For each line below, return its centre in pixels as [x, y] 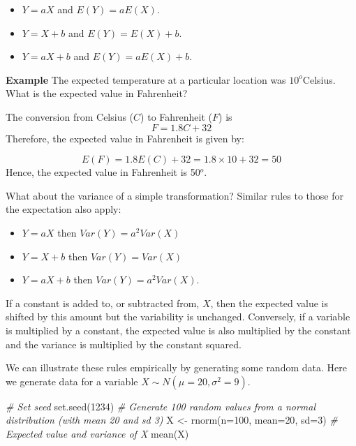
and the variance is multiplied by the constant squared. [124, 344]
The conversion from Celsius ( [70, 116]
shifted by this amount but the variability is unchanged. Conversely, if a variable [178, 317]
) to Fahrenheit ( [177, 116]
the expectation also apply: [64, 209]
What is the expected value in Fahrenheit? [97, 93]
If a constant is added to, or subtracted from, [103, 303]
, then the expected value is [269, 303]
